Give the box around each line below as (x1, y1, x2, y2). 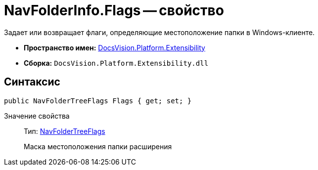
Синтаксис (4, 76, 60, 88)
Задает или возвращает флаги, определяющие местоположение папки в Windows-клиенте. (4, 28, 315, 37)
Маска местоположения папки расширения (24, 142, 172, 151)
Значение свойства (4, 111, 70, 120)
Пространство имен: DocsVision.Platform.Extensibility (24, 43, 205, 52)
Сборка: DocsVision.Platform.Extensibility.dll (24, 58, 209, 67)
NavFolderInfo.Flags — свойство (4, 2, 224, 19)
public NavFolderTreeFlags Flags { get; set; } (4, 96, 192, 105)
